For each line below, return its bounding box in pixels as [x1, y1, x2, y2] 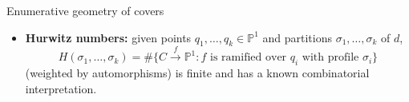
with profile [302, 52, 359, 64]
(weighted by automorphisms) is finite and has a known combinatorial [25, 64, 370, 80]
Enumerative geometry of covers [6, 2, 164, 18]
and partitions [262, 29, 332, 45]
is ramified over [210, 52, 287, 64]
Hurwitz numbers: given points [25, 29, 192, 45]
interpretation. [25, 80, 97, 96]
